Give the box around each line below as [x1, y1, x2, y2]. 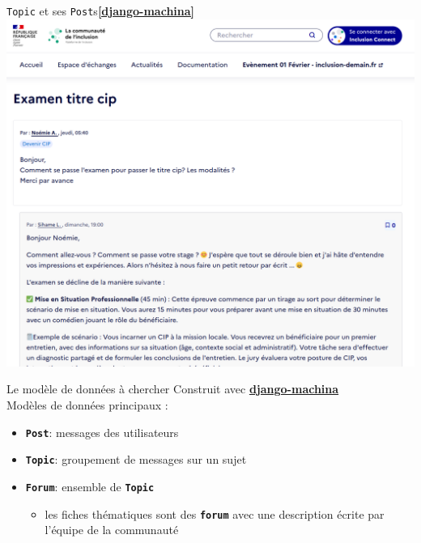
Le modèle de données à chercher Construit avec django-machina [6, 380, 339, 397]
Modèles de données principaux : [6, 397, 168, 414]
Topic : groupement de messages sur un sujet [25, 451, 247, 468]
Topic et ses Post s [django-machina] [6, 2, 195, 19]
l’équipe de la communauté [45, 521, 179, 538]
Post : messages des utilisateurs [25, 423, 179, 440]
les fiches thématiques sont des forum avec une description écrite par [45, 505, 385, 522]
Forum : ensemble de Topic [25, 477, 155, 494]
